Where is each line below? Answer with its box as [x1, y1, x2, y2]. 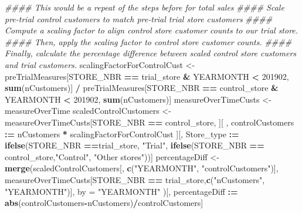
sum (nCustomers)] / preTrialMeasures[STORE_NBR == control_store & [5, 82, 279, 94]
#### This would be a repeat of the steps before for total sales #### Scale [5, 1, 284, 13]
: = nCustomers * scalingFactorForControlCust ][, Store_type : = [5, 127, 239, 140]
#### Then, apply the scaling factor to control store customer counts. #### [5, 35, 292, 48]
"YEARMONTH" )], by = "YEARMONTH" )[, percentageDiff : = [5, 185, 238, 197]
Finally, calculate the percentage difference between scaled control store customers [5, 47, 297, 59]
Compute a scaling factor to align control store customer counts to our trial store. [5, 24, 298, 36]
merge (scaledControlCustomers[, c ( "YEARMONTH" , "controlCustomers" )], [5, 162, 279, 174]
